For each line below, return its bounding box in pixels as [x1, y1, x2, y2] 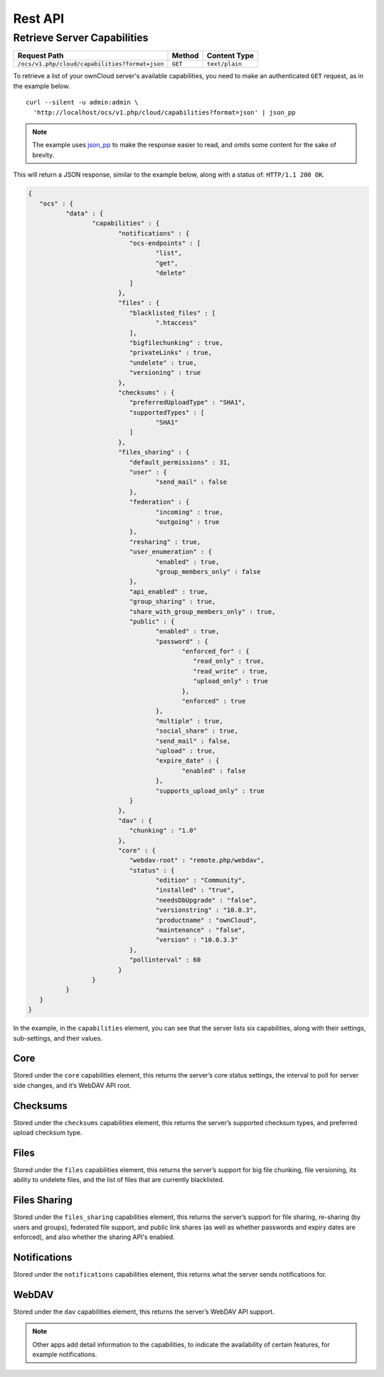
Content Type [206, 50, 254, 60]
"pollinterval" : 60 [129, 956, 201, 964]
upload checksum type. [13, 1128, 82, 1137]
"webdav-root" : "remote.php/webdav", [129, 856, 265, 864]
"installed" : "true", [155, 886, 235, 894]
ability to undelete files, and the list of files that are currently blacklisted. [13, 1176, 225, 1184]
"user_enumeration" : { [129, 548, 213, 556]
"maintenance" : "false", [155, 926, 246, 935]
